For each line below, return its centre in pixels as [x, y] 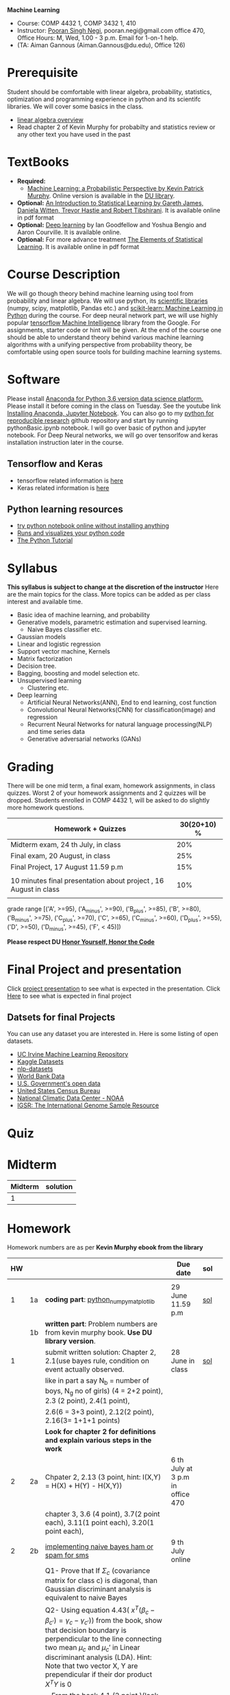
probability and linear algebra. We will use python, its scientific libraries [107, 301]
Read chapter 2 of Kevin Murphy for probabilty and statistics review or [116, 127]
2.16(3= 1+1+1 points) [83, 1420]
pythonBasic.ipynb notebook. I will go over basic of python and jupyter [107, 428]
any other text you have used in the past [74, 134]
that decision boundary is [86, 1630]
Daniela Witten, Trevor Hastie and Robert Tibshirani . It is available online [118, 210]
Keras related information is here [63, 487]
